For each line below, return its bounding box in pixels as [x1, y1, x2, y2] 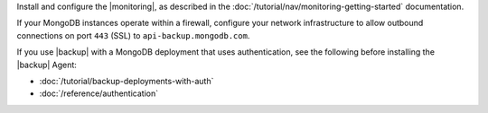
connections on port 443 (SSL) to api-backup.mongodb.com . [16, 30, 250, 40]
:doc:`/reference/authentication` [39, 88, 158, 99]
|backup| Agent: [16, 59, 77, 70]
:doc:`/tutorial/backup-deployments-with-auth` [39, 75, 214, 86]
